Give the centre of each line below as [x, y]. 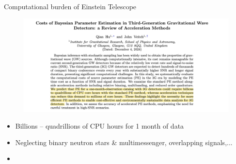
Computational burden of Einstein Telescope [70, 6]
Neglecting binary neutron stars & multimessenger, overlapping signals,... [124, 142]
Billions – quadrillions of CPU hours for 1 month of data [100, 125]
